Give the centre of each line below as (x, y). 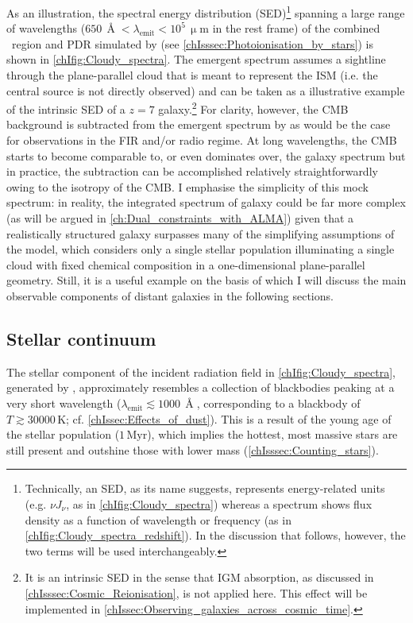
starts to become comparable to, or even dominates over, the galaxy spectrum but (206, 155)
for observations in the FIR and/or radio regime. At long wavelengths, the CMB (202, 140)
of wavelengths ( (46, 28)
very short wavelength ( (64, 402)
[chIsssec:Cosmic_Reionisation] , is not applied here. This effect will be (196, 592)
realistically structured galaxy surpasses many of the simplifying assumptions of (201, 233)
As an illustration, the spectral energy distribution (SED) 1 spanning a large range (206, 12)
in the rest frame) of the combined (296, 28)
